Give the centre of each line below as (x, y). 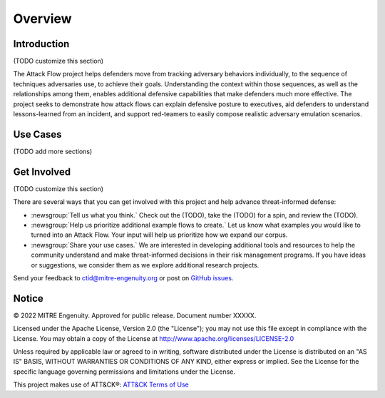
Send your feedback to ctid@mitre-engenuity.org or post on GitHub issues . (123, 277)
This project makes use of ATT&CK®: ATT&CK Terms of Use (101, 384)
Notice (29, 298)
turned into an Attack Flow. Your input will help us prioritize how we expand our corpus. (159, 235)
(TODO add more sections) (53, 151)
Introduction (41, 44)
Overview (42, 19)
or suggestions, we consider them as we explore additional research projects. (145, 265)
